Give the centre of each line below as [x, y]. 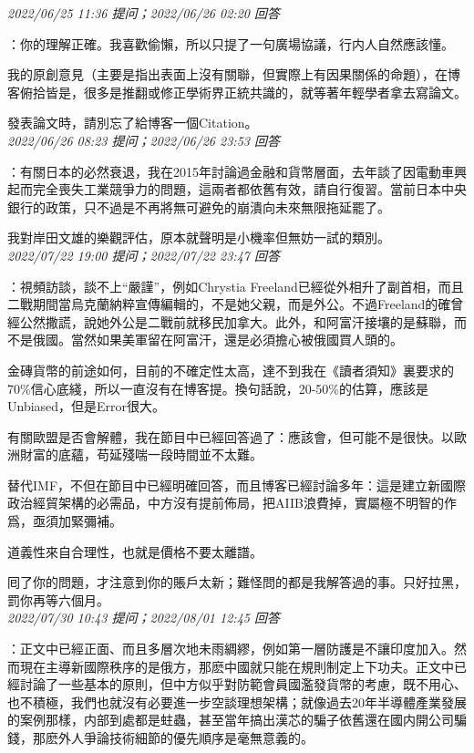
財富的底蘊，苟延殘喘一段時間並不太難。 [141, 454]
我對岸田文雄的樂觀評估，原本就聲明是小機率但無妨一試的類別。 [199, 237]
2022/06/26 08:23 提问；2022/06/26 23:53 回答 [144, 140]
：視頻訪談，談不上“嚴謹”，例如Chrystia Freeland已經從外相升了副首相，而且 [236, 286]
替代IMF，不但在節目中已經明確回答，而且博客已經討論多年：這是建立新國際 [237, 485]
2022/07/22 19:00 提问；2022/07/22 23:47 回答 [144, 255]
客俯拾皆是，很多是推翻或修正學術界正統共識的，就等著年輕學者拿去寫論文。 [237, 92]
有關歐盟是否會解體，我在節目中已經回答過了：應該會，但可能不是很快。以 [231, 436]
